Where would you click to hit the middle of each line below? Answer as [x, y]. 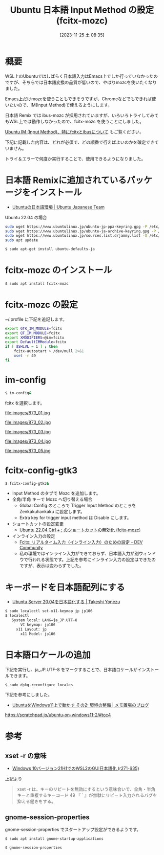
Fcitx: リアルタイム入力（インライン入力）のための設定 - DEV [81, 542]
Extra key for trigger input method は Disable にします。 [75, 518]
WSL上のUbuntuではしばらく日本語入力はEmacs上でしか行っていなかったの [82, 76]
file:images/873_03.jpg [28, 431]
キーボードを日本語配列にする [65, 587]
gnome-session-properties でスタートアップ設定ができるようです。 [73, 830]
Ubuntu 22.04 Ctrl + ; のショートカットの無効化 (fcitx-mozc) [80, 530]
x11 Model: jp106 [38, 634]
